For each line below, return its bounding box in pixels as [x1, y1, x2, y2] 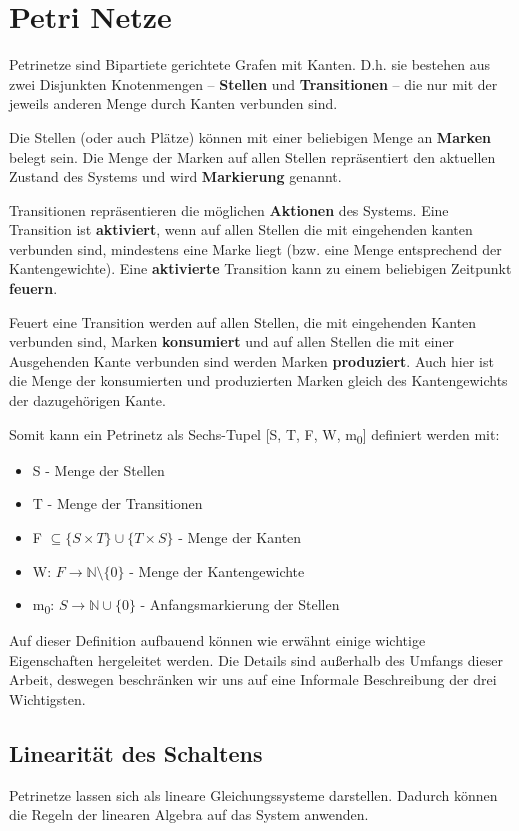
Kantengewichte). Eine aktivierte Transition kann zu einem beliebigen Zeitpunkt [9, 258, 512, 279]
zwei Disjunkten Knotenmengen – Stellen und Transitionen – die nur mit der [9, 73, 498, 94]
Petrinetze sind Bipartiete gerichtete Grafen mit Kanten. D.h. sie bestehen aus [9, 54, 491, 75]
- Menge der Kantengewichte [129, 560, 305, 581]
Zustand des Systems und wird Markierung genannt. [9, 166, 342, 187]
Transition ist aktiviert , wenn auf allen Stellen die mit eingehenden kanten [9, 219, 473, 240]
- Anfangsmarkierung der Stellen [140, 594, 340, 615]
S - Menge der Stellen [32, 459, 165, 480]
